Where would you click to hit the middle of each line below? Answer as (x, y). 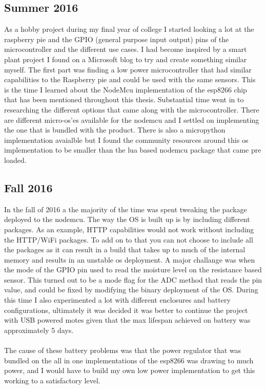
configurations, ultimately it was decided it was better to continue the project (126, 310)
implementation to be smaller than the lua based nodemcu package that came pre (133, 150)
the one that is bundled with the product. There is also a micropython (115, 130)
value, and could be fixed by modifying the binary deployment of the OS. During (131, 290)
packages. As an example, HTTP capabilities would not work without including (129, 229)
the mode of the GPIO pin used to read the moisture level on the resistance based (133, 270)
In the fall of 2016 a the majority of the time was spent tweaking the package (126, 209)
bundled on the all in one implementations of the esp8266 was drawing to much (129, 360)
